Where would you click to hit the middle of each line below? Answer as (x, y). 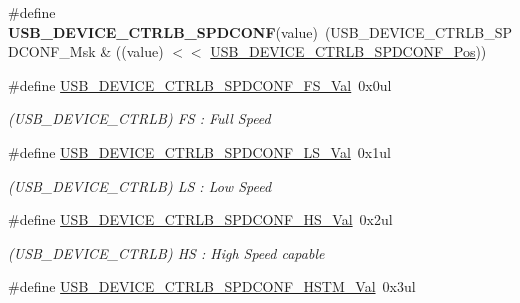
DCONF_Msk (52, 51)
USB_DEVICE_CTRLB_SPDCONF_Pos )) (348, 51)
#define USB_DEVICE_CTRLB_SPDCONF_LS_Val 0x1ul (199, 151)
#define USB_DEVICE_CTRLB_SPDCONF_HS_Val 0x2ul (200, 219)
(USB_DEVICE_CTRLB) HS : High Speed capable (166, 252)
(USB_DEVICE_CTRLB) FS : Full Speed (139, 118)
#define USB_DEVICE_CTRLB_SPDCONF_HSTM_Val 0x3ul (212, 286)
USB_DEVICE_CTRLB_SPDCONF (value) (163, 31)
